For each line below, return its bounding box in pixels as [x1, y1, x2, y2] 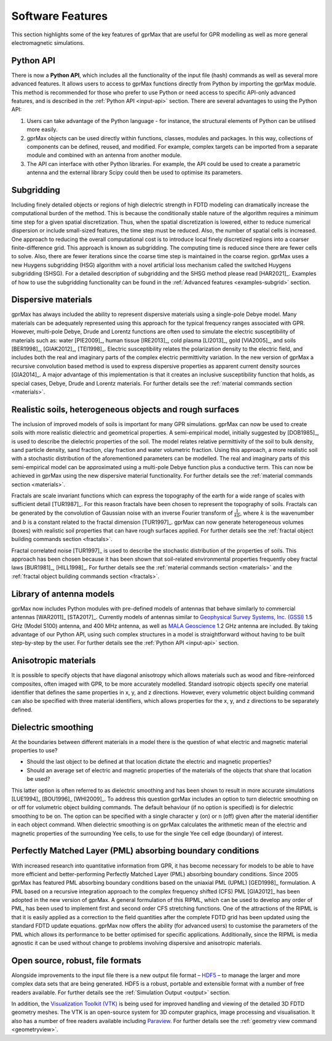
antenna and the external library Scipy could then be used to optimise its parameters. [26, 169, 243, 176]
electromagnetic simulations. [11, 39, 85, 46]
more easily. [26, 126, 58, 133]
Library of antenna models [11, 588, 115, 599]
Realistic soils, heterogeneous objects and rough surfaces [11, 404, 240, 414]
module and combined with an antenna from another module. [26, 151, 182, 159]
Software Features [11, 9, 108, 23]
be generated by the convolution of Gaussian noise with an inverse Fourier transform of [11, 509, 233, 517]
